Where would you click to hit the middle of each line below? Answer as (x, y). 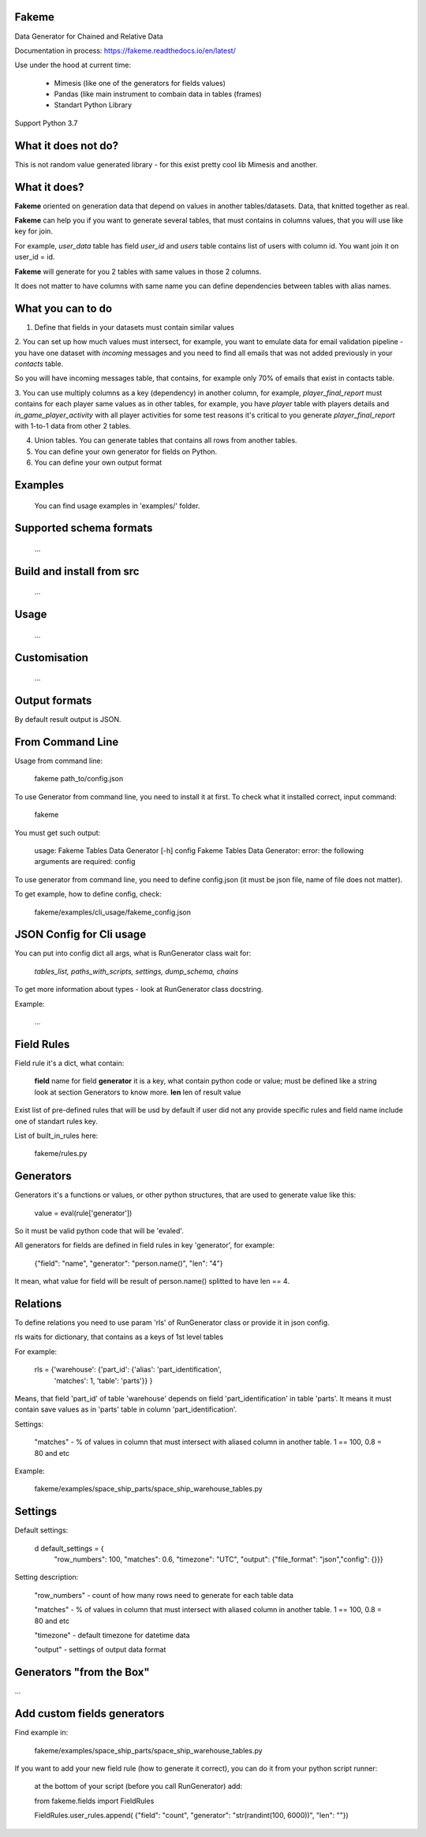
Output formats (53, 701)
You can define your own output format (98, 462)
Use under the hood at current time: (73, 65)
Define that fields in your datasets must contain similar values (134, 327)
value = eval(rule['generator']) (83, 1213)
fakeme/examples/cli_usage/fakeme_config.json (112, 912)
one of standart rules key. (56, 1121)
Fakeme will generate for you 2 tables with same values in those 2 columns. (138, 271)
